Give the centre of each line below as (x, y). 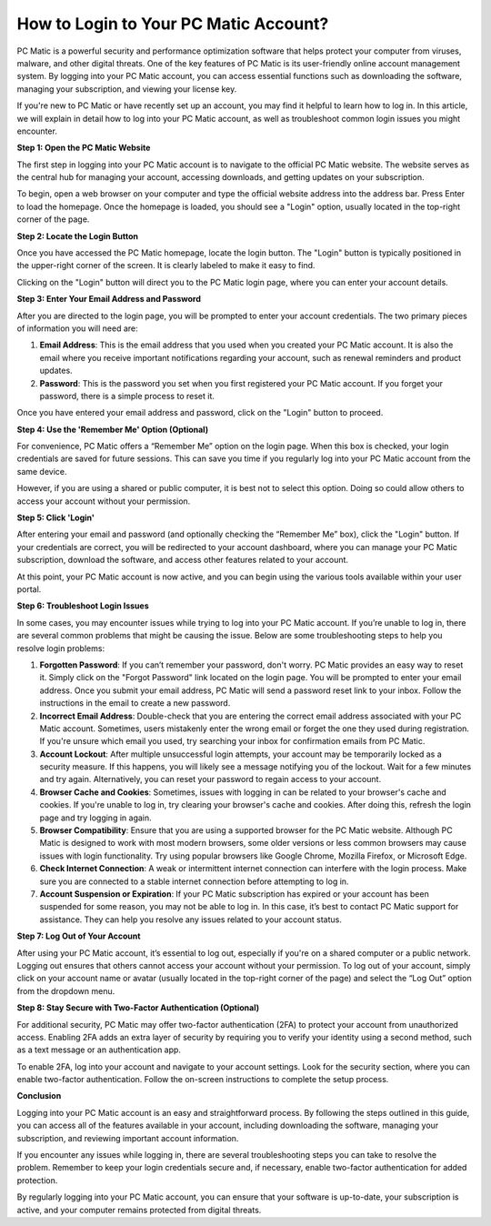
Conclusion (39, 1096)
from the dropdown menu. (66, 990)
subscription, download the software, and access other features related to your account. (183, 560)
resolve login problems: (60, 648)
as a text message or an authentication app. (99, 1050)
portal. (29, 589)
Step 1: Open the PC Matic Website (84, 148)
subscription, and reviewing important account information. (128, 1138)
